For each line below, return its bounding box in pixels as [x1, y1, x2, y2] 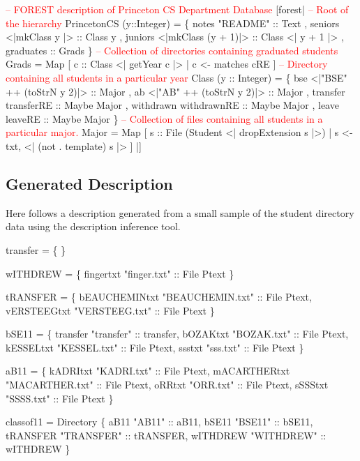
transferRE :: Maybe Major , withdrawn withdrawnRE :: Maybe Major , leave [6, 98, 339, 112]
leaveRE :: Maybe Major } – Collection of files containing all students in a [6, 111, 323, 126]
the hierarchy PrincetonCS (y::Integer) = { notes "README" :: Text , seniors [6, 15, 340, 30]
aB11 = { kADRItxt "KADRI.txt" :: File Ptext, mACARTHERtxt [6, 363, 290, 378]
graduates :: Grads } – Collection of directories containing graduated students [6, 43, 338, 57]
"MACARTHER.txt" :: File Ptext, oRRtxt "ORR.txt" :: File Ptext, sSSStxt [6, 377, 329, 392]
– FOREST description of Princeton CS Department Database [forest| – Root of [6, 2, 349, 16]
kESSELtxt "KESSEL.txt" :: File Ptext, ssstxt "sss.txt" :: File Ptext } [6, 340, 304, 354]
